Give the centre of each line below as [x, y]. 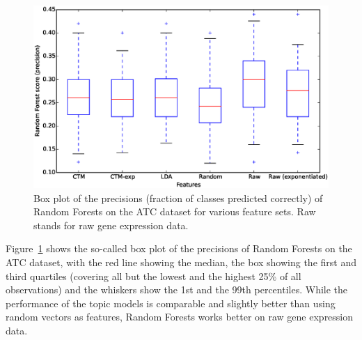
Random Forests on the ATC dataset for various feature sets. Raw [175, 211]
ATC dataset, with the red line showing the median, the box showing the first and [181, 262]
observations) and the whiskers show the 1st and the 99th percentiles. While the [177, 289]
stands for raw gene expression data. [111, 225]
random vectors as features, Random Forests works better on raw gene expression [180, 317]
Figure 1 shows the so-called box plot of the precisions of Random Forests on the [179, 248]
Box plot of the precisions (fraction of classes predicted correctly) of [178, 198]
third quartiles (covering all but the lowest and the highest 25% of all [154, 276]
